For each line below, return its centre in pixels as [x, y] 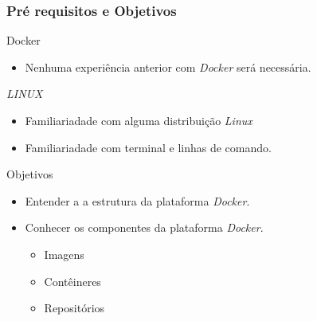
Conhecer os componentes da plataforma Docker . [144, 227]
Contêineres [72, 281]
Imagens [64, 254]
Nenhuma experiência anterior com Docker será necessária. [168, 67]
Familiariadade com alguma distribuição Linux [139, 120]
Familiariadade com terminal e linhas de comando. [148, 147]
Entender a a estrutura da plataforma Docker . [137, 200]
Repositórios [74, 308]
